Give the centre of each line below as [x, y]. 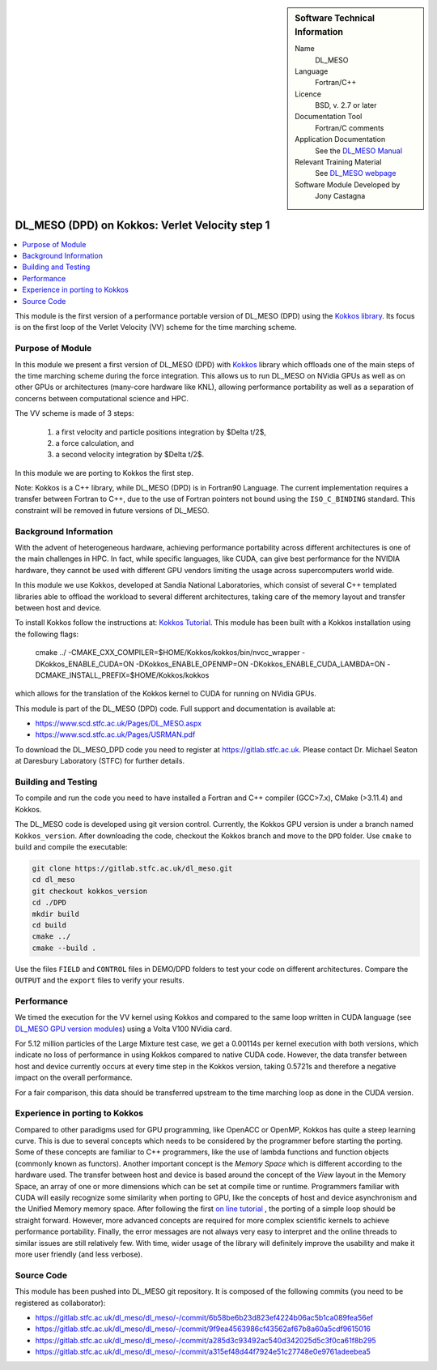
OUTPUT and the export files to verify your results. [100, 980]
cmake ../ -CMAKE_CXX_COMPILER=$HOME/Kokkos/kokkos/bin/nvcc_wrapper [168, 653]
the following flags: [47, 634]
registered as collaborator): [60, 1303]
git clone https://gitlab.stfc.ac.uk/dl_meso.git [132, 868]
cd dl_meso [53, 880]
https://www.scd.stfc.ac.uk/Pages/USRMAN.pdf [115, 734]
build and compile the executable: [72, 846]
